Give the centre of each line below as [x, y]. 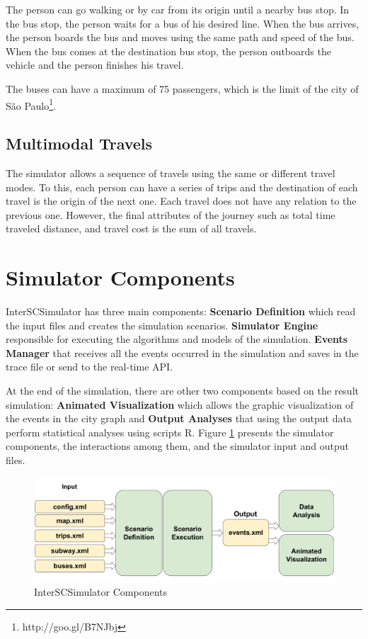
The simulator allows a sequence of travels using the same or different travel [171, 173]
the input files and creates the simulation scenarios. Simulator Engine [162, 325]
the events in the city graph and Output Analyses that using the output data [179, 418]
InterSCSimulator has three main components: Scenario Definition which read [181, 311]
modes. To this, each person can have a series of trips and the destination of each [182, 187]
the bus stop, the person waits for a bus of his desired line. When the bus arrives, [183, 23]
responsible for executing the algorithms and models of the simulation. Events [177, 339]
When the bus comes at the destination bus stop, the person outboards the [168, 51]
